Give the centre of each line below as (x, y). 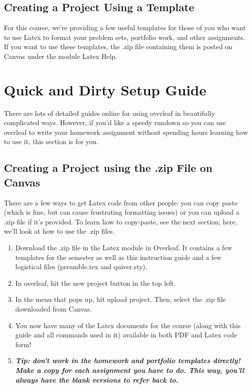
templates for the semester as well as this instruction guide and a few (118, 257)
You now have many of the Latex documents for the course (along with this (128, 325)
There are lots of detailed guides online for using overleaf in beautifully (109, 113)
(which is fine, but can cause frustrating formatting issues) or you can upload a (122, 212)
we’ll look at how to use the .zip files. (59, 231)
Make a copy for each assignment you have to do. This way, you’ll (130, 370)
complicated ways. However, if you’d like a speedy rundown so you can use (115, 122)
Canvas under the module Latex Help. (61, 56)
